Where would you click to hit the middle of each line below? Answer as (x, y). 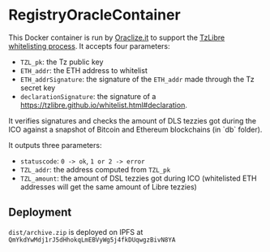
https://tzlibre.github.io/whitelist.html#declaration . (104, 105)
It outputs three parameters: (55, 145)
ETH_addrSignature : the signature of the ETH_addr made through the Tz (137, 79)
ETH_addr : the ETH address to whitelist (84, 70)
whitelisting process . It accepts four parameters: (89, 46)
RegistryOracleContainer (94, 15)
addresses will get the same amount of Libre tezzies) (108, 187)
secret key (38, 88)
